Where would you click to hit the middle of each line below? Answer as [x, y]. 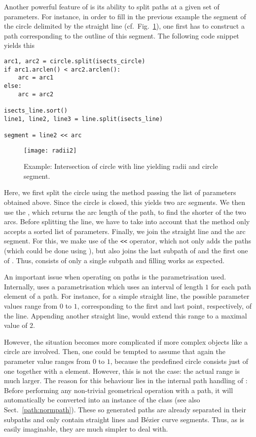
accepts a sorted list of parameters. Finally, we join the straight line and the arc [125, 231]
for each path [231, 286]
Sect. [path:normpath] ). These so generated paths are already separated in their [125, 409]
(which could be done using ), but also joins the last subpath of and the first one [126, 250]
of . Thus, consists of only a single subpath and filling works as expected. [114, 260]
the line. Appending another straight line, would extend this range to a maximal [126, 315]
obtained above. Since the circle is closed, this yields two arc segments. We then [125, 202]
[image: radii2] [50, 150]
